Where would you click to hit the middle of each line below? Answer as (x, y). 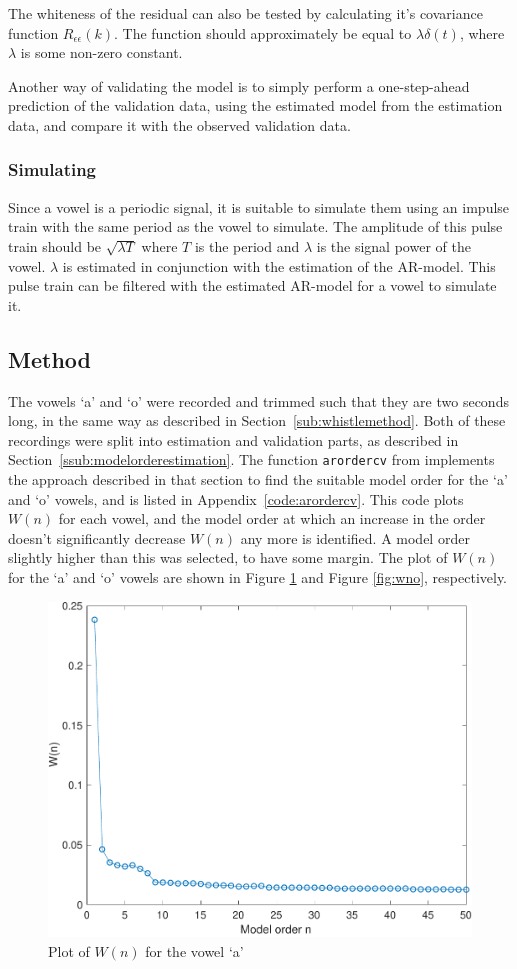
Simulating (52, 169)
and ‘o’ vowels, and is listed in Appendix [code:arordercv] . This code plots (236, 498)
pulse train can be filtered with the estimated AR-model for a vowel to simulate (252, 285)
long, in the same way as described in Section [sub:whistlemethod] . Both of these (257, 420)
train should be (55, 245)
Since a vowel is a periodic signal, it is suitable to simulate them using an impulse (259, 206)
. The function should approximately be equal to (263, 32)
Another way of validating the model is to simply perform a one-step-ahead (239, 85)
